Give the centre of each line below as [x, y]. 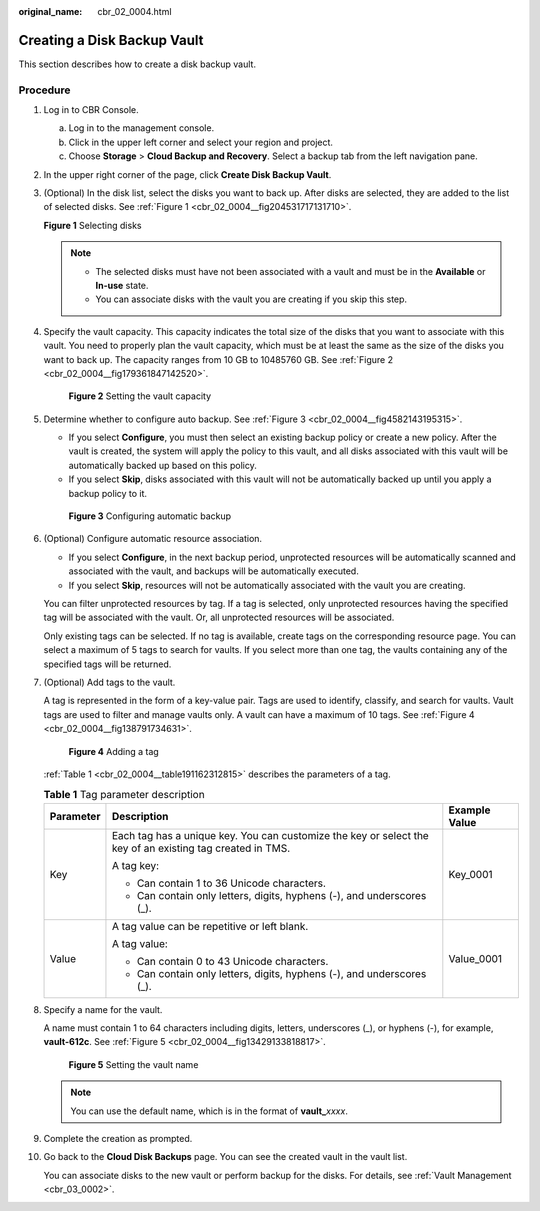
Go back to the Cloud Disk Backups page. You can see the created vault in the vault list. [225, 1157]
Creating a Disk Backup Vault [111, 40]
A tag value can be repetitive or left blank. [210, 926]
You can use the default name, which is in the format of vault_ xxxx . [209, 1111]
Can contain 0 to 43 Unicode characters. [232, 961]
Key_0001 [471, 874]
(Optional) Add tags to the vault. [109, 682]
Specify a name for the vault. [103, 1009]
